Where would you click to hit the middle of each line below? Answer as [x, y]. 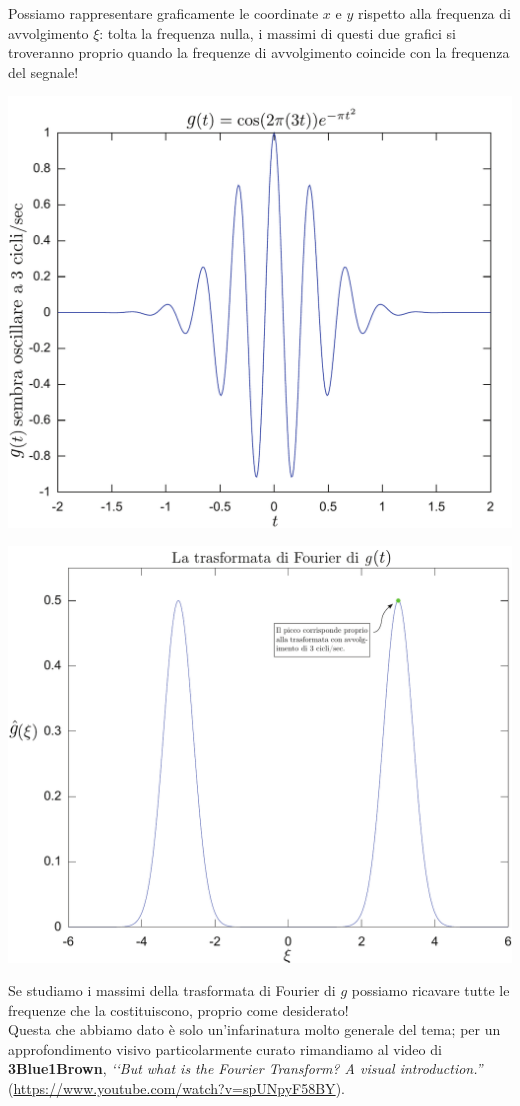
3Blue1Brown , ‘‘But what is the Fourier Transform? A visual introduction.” [245, 1068]
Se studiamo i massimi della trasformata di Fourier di [172, 990]
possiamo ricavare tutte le [430, 990]
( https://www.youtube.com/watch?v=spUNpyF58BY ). [176, 1088]
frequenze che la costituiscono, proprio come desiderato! [178, 1009]
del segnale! [43, 71]
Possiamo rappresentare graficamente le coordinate [163, 13]
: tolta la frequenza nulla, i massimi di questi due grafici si [277, 32]
